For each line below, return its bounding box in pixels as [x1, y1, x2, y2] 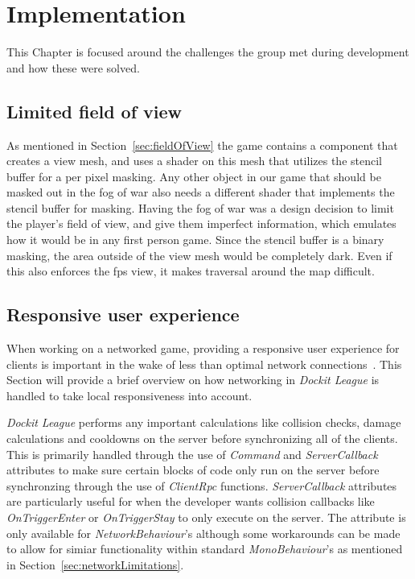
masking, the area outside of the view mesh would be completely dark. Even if [6, 246, 392, 263]
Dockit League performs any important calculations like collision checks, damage [6, 414, 401, 431]
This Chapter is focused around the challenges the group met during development [6, 43, 409, 60]
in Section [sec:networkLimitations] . [6, 556, 184, 573]
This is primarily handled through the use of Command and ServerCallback [6, 445, 378, 462]
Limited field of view [6, 98, 183, 123]
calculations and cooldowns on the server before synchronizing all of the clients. [6, 430, 398, 447]
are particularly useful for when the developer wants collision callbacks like [6, 493, 375, 510]
